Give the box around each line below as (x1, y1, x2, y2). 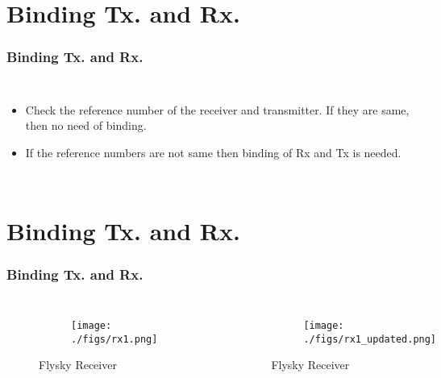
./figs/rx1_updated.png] (303, 333, 437, 345)
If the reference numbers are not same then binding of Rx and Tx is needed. (25, 143, 401, 160)
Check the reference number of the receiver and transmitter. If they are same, (25, 101, 410, 118)
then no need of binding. (25, 117, 147, 134)
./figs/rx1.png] (71, 333, 158, 345)
